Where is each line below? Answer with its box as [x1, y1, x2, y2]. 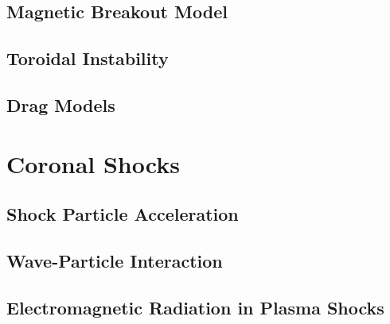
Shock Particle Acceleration [6, 202, 239, 226]
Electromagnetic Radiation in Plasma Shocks [6, 295, 384, 319]
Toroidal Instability [6, 46, 169, 71]
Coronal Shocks [6, 147, 180, 179]
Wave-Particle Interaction [6, 248, 223, 272]
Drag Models [6, 92, 115, 117]
